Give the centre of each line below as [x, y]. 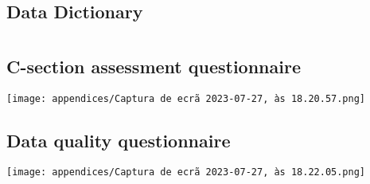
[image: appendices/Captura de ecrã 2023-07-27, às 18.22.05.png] [186, 172]
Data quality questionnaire [119, 140]
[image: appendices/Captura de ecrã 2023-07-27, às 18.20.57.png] [186, 98]
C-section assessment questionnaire [154, 66]
